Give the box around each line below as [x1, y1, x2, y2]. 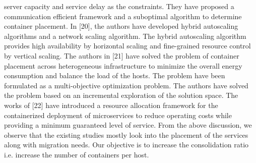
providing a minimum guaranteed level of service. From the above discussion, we [4, 120, 252, 130]
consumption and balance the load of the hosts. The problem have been [4, 70, 225, 81]
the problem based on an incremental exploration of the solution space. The [4, 90, 238, 100]
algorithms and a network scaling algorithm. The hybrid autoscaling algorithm [4, 30, 246, 41]
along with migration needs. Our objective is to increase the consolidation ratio [4, 139, 249, 150]
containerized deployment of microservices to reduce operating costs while [4, 110, 232, 120]
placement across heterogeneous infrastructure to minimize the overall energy [4, 60, 242, 71]
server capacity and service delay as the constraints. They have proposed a [4, 1, 234, 11]
